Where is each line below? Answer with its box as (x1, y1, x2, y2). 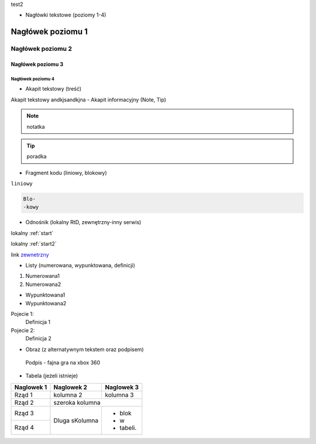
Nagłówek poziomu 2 (11, 44, 73, 53)
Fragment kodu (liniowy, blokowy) (25, 169, 108, 176)
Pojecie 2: (11, 326, 35, 333)
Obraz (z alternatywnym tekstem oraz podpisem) (25, 346, 144, 353)
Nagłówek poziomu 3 (11, 60, 64, 67)
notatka (26, 123, 45, 130)
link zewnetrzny (11, 251, 49, 258)
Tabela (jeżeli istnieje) (25, 372, 78, 380)
